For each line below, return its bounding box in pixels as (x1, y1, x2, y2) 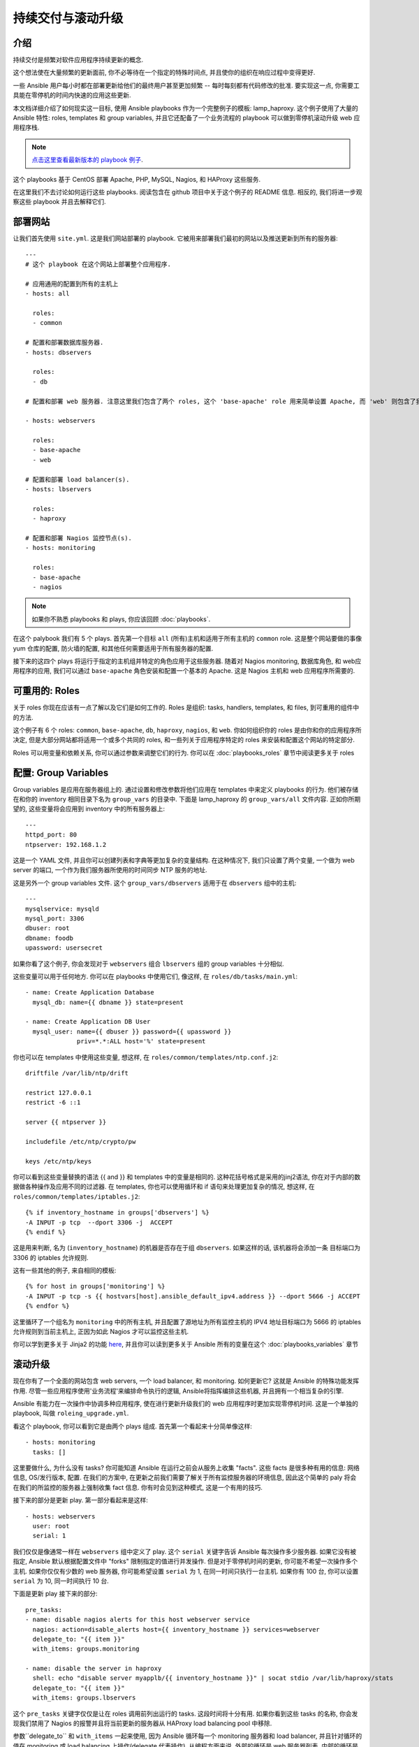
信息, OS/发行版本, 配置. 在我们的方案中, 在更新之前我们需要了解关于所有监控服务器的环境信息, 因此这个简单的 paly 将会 (13, 1473, 357, 1481)
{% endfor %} (25, 1302, 70, 1310)
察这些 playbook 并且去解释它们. (13, 198, 106, 206)
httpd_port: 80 (25, 831, 78, 839)
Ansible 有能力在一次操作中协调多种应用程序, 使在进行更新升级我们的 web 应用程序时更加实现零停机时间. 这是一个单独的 (13, 1400, 359, 1408)
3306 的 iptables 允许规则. (13, 1253, 89, 1261)
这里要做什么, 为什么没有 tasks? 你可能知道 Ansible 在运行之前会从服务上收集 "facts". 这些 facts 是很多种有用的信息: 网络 (13, 1464, 360, 1472)
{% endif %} (25, 1228, 66, 1236)
